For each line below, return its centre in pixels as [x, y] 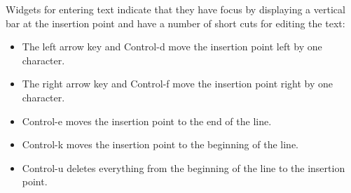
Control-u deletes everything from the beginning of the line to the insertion [184, 167]
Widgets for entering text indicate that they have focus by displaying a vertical [175, 9]
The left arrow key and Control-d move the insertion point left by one [172, 47]
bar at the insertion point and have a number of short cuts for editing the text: [175, 23]
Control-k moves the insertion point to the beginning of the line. [160, 144]
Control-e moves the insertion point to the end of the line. [147, 121]
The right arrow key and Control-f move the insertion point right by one [178, 84]
